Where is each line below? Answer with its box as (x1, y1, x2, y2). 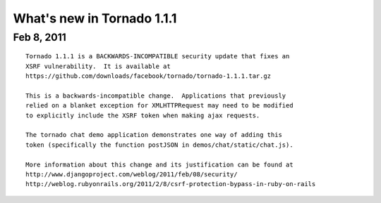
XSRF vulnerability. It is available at (25, 62, 171, 70)
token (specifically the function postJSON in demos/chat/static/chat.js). (25, 140, 294, 149)
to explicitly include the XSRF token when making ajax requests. (25, 111, 260, 119)
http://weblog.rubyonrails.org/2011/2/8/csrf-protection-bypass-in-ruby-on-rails (25, 180, 316, 188)
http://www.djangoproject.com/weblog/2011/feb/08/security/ (25, 170, 238, 178)
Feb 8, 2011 (13, 31, 66, 44)
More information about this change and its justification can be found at (25, 160, 294, 169)
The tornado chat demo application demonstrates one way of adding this (25, 131, 282, 139)
